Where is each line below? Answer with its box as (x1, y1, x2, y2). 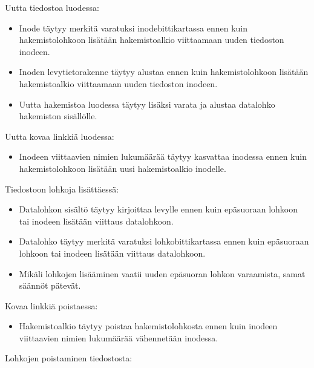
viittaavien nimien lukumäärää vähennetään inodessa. (19, 331, 218, 344)
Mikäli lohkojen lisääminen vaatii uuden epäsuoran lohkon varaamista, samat (19, 267, 306, 280)
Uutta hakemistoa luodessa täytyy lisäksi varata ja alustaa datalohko (19, 97, 275, 110)
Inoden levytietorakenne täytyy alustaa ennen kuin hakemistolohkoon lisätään (19, 65, 309, 78)
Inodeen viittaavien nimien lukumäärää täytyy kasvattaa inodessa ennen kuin (19, 150, 307, 163)
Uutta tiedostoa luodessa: (5, 1, 99, 13)
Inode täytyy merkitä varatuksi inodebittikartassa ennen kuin (19, 21, 248, 34)
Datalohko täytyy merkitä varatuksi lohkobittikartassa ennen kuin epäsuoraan (19, 235, 309, 248)
